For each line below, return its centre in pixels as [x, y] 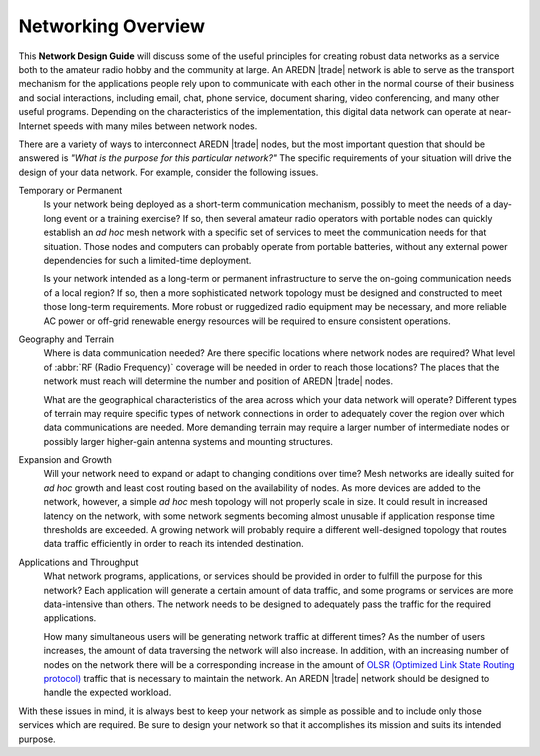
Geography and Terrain [66, 339]
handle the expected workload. [107, 692]
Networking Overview [111, 26]
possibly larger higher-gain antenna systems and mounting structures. [188, 441]
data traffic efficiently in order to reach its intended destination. [173, 544]
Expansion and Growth [65, 460]
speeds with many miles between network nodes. [155, 126]
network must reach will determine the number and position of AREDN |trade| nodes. [218, 381]
